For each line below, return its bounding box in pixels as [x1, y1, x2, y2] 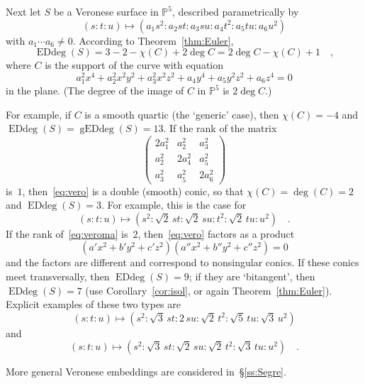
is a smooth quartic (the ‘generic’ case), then [84, 106, 279, 121]
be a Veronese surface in [53, 4, 159, 18]
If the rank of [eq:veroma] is [6, 226, 128, 241]
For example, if [6, 106, 72, 121]
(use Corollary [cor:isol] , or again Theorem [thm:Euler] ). [85, 282, 332, 297]
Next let [6, 4, 41, 18]
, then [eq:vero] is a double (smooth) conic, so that [22, 183, 244, 198]
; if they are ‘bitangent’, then [189, 269, 315, 284]
